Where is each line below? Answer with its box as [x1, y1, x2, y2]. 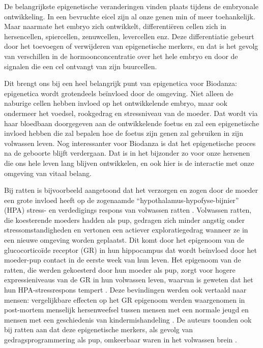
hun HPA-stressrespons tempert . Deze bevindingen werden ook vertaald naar [4, 284, 247, 295]
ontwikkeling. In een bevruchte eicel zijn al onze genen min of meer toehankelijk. [4, 11, 255, 21]
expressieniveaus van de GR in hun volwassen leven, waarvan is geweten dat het [4, 274, 253, 285]
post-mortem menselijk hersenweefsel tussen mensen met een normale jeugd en [4, 304, 249, 315]
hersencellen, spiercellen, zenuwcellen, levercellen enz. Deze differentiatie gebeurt [4, 31, 254, 41]
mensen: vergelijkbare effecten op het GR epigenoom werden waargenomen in [4, 294, 245, 305]
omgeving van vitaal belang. [4, 167, 92, 178]
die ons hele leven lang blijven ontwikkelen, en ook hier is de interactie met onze [4, 157, 254, 168]
